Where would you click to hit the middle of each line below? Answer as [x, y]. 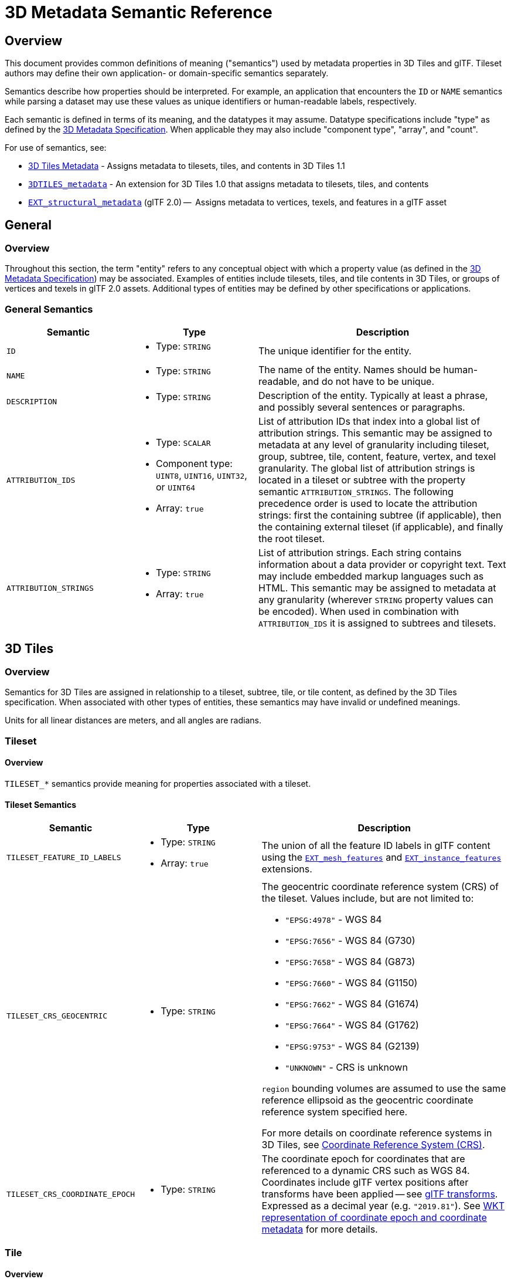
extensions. [287, 869]
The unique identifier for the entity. [335, 351]
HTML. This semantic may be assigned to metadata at [377, 588]
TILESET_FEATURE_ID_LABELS [64, 857]
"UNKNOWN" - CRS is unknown [346, 1067]
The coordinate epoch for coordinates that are [363, 1159]
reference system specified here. [335, 1112]
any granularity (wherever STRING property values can [376, 600]
